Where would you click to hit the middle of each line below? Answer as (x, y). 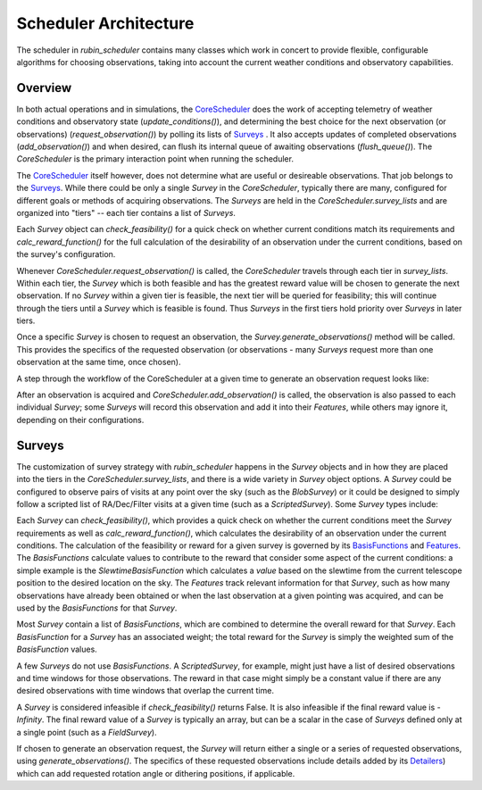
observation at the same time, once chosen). (99, 362)
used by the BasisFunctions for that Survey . (97, 608)
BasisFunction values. (57, 649)
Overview (44, 88)
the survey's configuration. (66, 254)
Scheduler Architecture (105, 23)
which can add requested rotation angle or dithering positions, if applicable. (156, 773)
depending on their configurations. (80, 420)
